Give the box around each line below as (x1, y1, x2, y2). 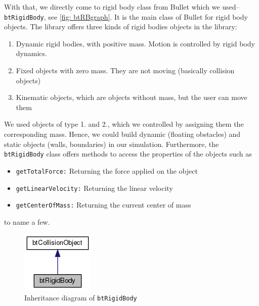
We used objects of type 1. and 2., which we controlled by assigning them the (4, 119, 244, 129)
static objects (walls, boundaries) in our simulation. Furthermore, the (4, 138, 219, 149)
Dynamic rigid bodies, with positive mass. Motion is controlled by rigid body (16, 38, 255, 48)
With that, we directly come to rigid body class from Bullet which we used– (4, 2, 240, 12)
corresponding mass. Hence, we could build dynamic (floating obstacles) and (4, 129, 241, 139)
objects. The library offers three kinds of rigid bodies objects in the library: (4, 21, 237, 32)
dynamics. (16, 48, 47, 59)
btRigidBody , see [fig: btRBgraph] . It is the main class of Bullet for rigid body (4, 11, 248, 22)
